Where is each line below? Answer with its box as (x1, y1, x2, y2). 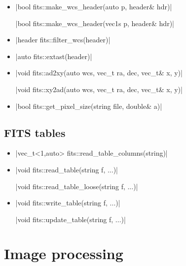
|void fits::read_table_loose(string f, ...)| (15, 181, 138, 191)
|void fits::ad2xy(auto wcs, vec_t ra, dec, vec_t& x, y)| (15, 67, 183, 78)
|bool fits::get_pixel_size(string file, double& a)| (15, 100, 162, 111)
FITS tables (4, 125, 66, 140)
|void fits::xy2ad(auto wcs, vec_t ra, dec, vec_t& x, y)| (15, 84, 183, 94)
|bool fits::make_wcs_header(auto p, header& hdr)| (15, 1, 172, 11)
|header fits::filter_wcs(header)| (15, 34, 111, 45)
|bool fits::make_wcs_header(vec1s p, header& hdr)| (15, 18, 174, 28)
